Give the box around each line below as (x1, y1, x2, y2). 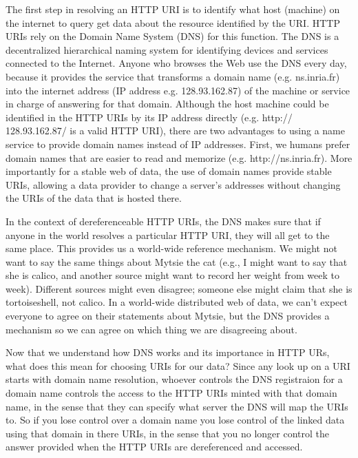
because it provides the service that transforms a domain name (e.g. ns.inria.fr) (6, 69, 340, 83)
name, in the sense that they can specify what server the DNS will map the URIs (6, 399, 348, 413)
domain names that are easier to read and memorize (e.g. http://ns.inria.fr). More (6, 150, 352, 165)
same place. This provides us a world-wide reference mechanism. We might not (6, 241, 337, 256)
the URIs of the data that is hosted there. (6, 191, 182, 205)
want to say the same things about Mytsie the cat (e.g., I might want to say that (6, 254, 348, 269)
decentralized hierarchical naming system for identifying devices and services (6, 42, 328, 56)
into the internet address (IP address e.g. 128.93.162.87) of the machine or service (6, 83, 350, 97)
